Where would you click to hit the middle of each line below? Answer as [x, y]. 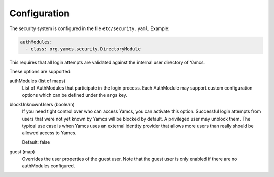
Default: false [36, 142]
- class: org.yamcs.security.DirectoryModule [83, 49]
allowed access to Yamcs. [49, 133]
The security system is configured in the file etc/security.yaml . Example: [90, 28]
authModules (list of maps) [38, 81]
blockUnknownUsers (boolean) [42, 104]
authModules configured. [48, 166]
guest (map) [22, 152]
